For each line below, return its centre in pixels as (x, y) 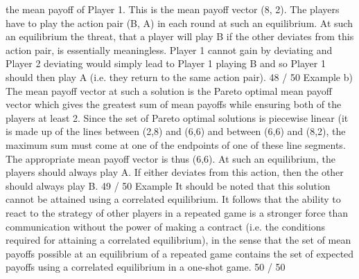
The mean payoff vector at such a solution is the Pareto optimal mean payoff (169, 90)
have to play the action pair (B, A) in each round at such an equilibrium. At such (179, 22)
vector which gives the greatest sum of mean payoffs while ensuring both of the (174, 104)
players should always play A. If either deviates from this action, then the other (175, 172)
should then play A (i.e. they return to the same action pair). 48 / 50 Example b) (179, 76)
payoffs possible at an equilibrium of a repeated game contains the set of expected (180, 253)
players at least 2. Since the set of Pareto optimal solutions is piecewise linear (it (177, 117)
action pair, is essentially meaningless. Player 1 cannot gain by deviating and (169, 49)
